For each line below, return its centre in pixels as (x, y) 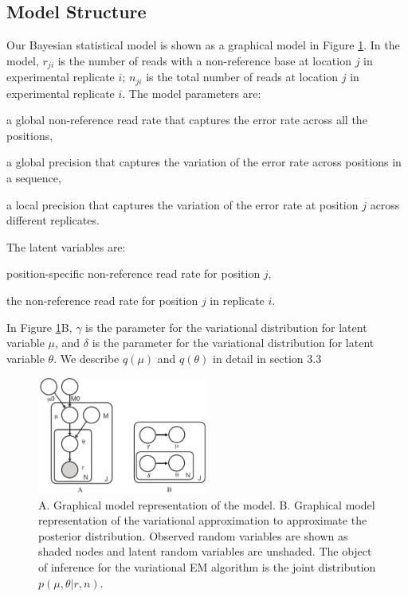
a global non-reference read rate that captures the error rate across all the (187, 120)
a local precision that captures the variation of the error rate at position (182, 204)
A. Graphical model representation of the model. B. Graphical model (207, 504)
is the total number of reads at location (242, 77)
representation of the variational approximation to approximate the (203, 520)
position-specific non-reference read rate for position (133, 273)
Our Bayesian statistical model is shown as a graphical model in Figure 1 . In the (203, 45)
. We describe (86, 358)
